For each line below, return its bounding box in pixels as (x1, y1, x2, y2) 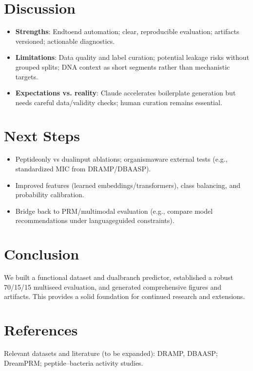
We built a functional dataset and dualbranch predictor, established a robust (4, 272, 234, 282)
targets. (15, 71, 38, 81)
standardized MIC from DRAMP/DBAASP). (15, 164, 151, 173)
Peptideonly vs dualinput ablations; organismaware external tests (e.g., (15, 154, 228, 164)
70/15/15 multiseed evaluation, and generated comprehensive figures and (4, 281, 222, 292)
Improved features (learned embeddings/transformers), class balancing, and (15, 180, 240, 190)
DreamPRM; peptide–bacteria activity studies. (4, 357, 143, 368)
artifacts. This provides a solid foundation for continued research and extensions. (4, 291, 245, 301)
